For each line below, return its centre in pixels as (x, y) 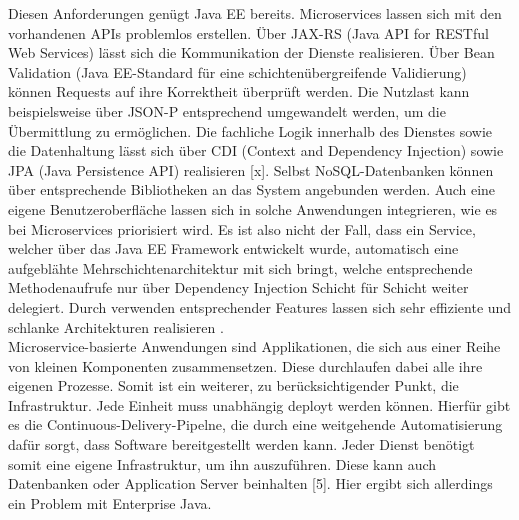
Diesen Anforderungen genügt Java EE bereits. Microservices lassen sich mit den (255, 13)
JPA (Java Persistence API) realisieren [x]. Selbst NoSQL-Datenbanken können (251, 169)
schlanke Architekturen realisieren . (116, 326)
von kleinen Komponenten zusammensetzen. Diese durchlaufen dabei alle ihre (245, 365)
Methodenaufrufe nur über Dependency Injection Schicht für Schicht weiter (238, 287)
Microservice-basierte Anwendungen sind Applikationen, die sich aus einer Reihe (254, 346)
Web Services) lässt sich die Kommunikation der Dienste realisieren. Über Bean (251, 52)
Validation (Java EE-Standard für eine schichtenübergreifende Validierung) (237, 71)
